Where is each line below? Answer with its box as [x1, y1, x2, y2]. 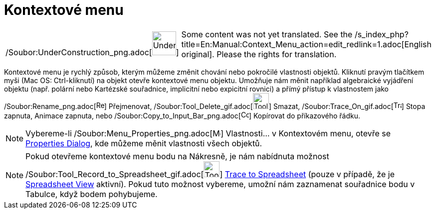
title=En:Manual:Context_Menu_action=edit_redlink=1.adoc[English [181, 39, 432, 49]
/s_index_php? [354, 29, 409, 39]
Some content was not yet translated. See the [181, 29, 353, 39]
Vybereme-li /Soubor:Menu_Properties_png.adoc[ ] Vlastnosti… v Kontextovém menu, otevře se [25, 128, 391, 138]
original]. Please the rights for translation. [181, 49, 337, 59]
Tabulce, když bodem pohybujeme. [25, 189, 158, 199]
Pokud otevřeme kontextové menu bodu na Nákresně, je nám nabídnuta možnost [25, 151, 329, 161]
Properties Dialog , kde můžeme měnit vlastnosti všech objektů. [25, 138, 262, 148]
